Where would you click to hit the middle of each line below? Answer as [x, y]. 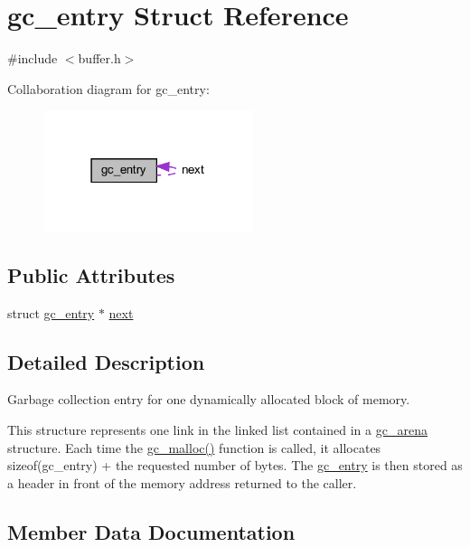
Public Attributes [91, 274]
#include [33, 58]
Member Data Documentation [151, 531]
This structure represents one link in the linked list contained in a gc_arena [217, 430]
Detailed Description [106, 361]
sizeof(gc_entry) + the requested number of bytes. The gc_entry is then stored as [235, 465]
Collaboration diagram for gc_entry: [108, 88]
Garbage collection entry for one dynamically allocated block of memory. [209, 399]
